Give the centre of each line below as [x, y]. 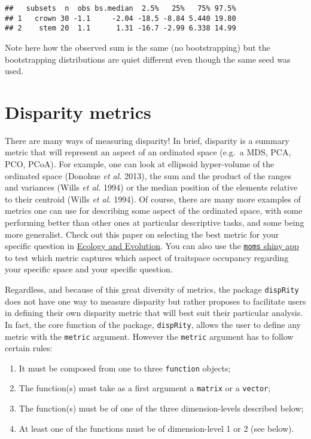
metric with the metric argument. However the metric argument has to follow [149, 336]
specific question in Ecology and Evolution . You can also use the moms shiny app [152, 246]
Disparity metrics [78, 111]
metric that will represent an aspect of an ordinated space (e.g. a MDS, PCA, [148, 152]
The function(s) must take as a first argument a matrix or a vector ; [145, 388]
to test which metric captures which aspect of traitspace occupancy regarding [147, 257]
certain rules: [29, 348]
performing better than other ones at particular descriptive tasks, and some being [155, 222]
